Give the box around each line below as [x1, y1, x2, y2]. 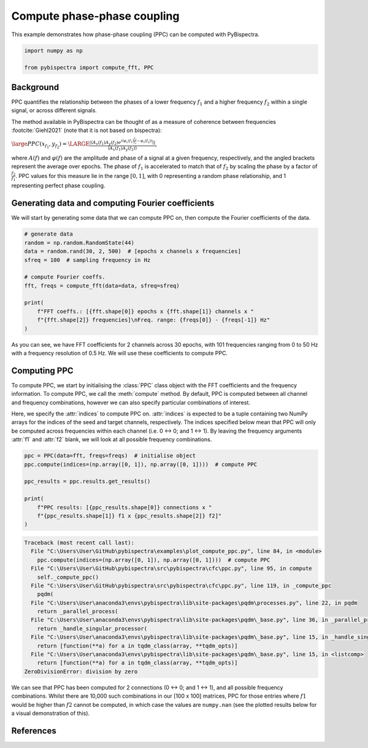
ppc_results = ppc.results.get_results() [24, 478, 151, 485]
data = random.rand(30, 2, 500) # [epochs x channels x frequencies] [24, 248, 242, 255]
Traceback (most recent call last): [24, 539, 135, 546]
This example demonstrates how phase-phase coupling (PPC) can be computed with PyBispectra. [11, 31, 260, 38]
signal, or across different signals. [11, 107, 98, 114]
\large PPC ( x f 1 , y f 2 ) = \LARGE [11, 141, 90, 150]
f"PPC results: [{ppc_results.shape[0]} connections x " [37, 504, 212, 511]
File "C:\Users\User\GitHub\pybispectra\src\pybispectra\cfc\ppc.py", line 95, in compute [31, 565, 312, 572]
